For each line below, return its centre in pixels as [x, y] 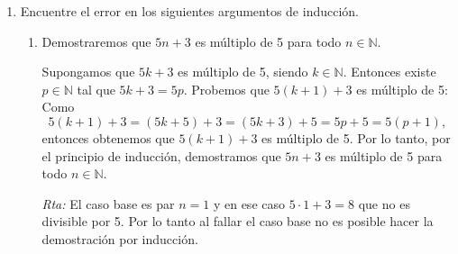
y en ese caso [249, 203]
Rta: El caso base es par [108, 203]
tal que [96, 89]
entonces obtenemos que [108, 137]
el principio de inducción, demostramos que [161, 155]
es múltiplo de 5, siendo [243, 72]
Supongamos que [88, 72]
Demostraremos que [96, 41]
